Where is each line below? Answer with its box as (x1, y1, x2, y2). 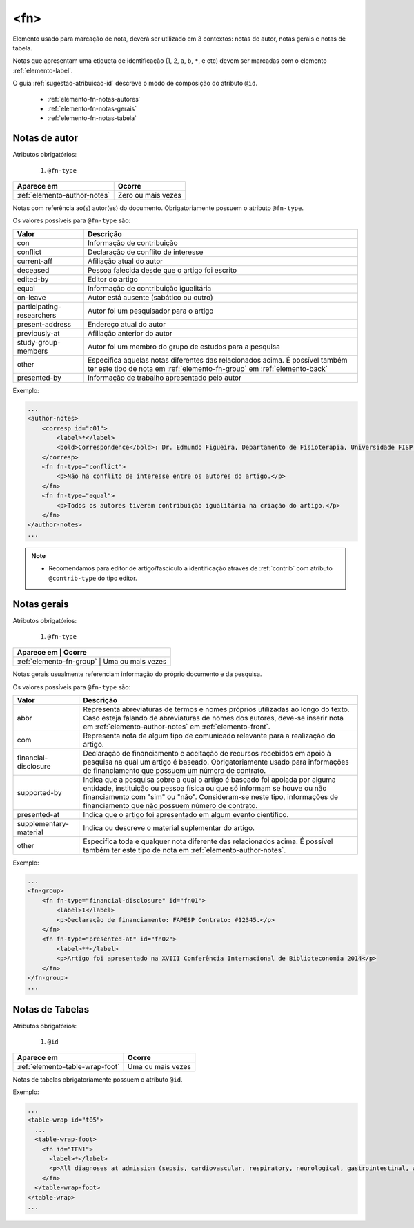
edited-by (17, 274, 49, 284)
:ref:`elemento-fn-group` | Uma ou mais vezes (17, 657, 167, 666)
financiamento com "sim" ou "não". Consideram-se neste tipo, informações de (83, 792, 338, 802)
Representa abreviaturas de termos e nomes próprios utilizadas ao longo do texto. (83, 704, 350, 714)
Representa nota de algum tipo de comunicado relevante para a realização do (83, 731, 336, 740)
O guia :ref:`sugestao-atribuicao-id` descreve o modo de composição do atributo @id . (12, 79, 258, 88)
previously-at (17, 328, 60, 338)
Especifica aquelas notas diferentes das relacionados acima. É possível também (87, 355, 348, 365)
